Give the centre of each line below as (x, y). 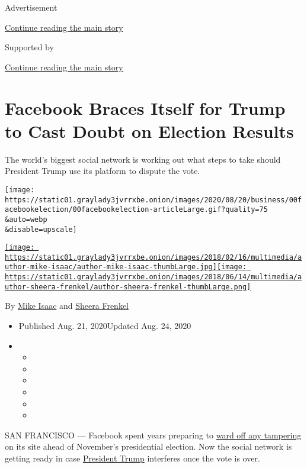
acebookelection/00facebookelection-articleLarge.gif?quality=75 (136, 210)
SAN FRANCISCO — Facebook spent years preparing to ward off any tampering (153, 435)
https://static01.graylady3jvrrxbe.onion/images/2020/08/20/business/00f (153, 200)
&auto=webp (26, 219)
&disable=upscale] (41, 229)
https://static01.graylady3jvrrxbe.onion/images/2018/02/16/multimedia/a (153, 257)
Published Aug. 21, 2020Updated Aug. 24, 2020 (105, 326)
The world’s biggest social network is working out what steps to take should (143, 159)
